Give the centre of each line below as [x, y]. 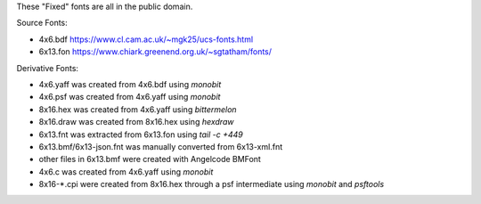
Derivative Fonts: [48, 68]
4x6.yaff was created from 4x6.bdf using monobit [130, 84]
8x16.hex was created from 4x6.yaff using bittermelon [138, 109]
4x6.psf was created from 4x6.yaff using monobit [130, 97]
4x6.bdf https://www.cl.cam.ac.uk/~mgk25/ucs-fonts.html [146, 39]
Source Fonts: [42, 23]
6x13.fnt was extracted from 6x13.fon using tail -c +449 [141, 135]
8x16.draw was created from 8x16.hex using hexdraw [136, 122]
